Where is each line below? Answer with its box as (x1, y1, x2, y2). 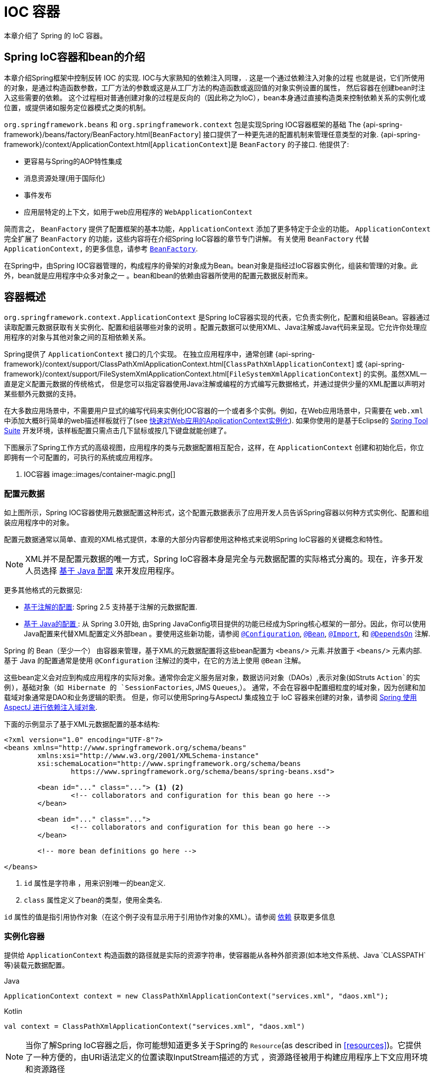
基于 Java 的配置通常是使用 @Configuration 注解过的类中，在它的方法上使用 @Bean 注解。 (4, 656, 306, 665)
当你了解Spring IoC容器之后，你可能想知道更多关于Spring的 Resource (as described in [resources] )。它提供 (25, 1040, 422, 1050)
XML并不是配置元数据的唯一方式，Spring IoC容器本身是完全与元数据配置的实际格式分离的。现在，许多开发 (25, 554, 423, 564)
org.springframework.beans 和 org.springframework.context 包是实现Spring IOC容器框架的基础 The (4, 120, 361, 129)
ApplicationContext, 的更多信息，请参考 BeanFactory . (4, 244, 198, 253)
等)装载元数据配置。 (4, 960, 69, 969)
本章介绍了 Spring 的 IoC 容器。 (4, 31, 107, 40)
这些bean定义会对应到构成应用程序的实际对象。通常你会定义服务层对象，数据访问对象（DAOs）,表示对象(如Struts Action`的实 (4, 673, 420, 682)
